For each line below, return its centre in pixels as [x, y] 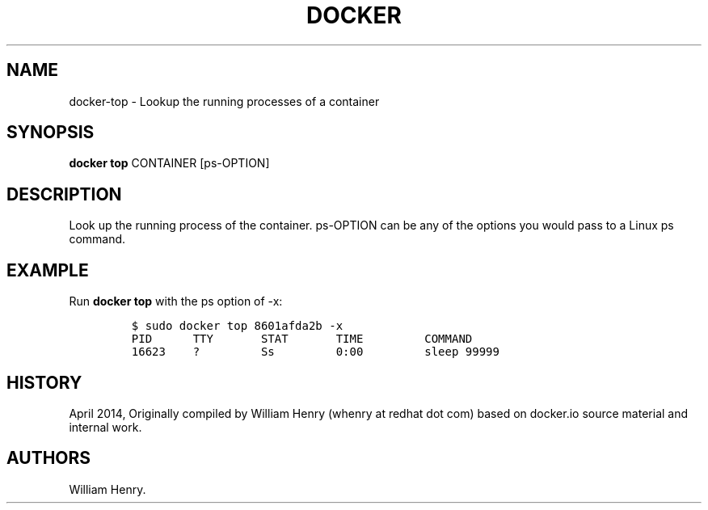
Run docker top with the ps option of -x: [176, 301]
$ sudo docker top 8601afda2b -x [237, 326]
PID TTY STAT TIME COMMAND [302, 339]
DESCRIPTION [64, 194]
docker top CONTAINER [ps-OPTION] [169, 163]
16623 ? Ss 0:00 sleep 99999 [315, 352]
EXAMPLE [48, 270]
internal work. [105, 427]
